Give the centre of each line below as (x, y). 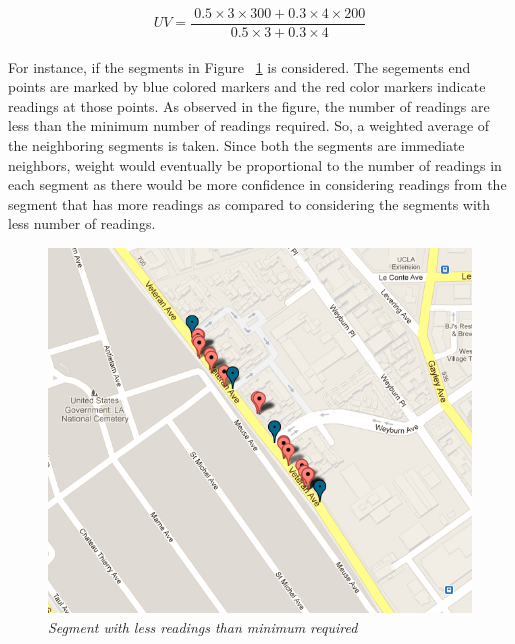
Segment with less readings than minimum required (203, 626)
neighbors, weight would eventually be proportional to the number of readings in (255, 164)
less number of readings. (82, 223)
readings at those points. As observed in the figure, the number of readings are (249, 105)
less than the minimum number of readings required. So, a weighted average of (249, 125)
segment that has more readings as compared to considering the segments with (249, 203)
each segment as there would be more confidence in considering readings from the (257, 184)
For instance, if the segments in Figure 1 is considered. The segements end (239, 66)
